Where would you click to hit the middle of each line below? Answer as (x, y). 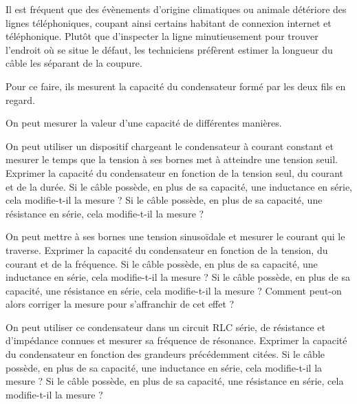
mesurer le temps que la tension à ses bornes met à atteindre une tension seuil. (172, 159)
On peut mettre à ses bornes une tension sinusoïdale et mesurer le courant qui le (175, 236)
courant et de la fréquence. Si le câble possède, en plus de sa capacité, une (162, 263)
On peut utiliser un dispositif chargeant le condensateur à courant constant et (170, 146)
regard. (20, 99)
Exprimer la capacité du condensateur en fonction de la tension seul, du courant (174, 172)
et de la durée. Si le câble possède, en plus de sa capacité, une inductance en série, (179, 186)
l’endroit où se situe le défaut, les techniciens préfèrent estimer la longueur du (169, 49)
